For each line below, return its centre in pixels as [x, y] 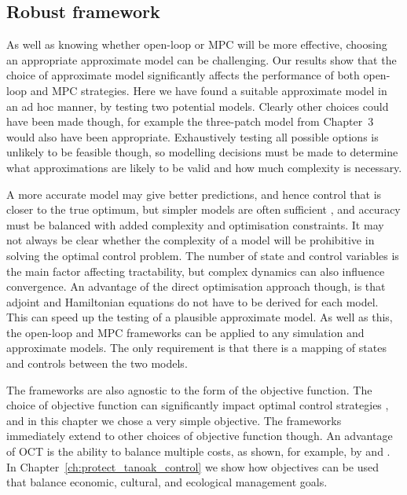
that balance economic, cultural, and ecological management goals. [167, 482]
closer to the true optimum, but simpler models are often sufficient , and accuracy [203, 209]
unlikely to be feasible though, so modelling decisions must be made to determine [202, 152]
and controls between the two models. [97, 363]
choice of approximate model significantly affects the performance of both [183, 75]
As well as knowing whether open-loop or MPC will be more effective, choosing [197, 44]
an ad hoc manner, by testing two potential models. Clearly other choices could [198, 106]
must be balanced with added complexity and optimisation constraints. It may [195, 224]
